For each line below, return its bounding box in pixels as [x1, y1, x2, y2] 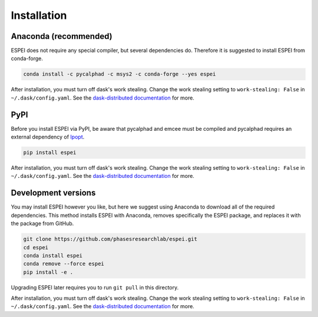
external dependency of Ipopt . [11, 133, 85, 141]
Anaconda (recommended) [11, 31, 112, 41]
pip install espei [23, 149, 77, 156]
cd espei [23, 244, 49, 250]
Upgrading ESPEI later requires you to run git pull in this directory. [11, 283, 179, 291]
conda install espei [23, 252, 82, 259]
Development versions [11, 188, 96, 198]
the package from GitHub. [11, 220, 74, 227]
